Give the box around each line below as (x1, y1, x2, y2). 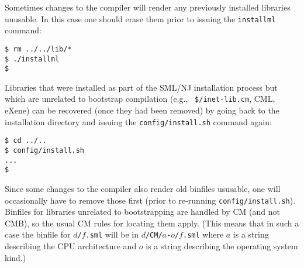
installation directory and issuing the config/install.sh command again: (5, 115, 272, 128)
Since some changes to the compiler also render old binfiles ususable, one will (5, 182, 281, 194)
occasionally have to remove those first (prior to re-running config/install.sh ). (5, 194, 296, 206)
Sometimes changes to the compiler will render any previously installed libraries (5, 1, 291, 13)
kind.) (5, 251, 26, 263)
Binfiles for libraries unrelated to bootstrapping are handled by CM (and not (5, 205, 280, 218)
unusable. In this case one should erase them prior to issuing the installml (5, 12, 276, 25)
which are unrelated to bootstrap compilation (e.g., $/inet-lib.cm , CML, (5, 92, 275, 105)
